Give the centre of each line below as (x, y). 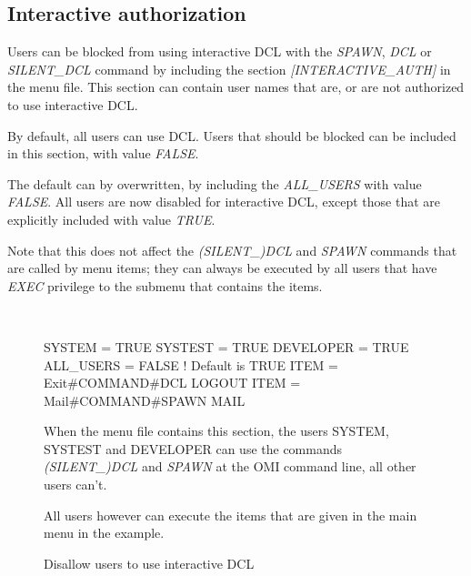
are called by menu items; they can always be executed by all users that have (222, 268)
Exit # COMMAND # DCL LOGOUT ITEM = (172, 383)
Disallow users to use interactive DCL (149, 563)
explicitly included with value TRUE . (111, 219)
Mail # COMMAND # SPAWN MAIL (145, 400)
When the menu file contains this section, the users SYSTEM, (216, 431)
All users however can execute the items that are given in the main (230, 515)
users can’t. (75, 485)
